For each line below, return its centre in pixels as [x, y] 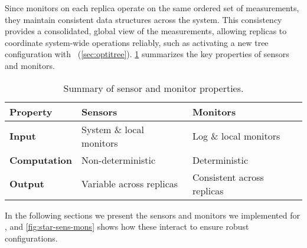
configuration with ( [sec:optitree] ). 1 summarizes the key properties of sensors [147, 54]
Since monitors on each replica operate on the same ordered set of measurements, [152, 8]
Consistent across [228, 177]
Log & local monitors [236, 136]
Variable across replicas [130, 184]
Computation [41, 160]
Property [31, 111]
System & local [113, 129]
